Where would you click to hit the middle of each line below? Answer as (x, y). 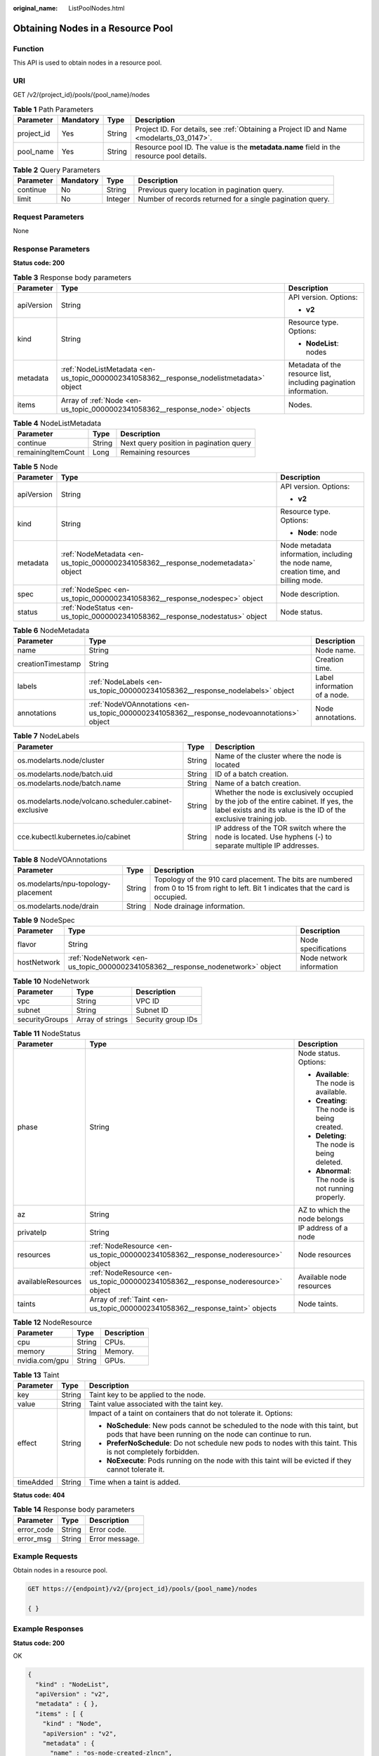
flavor (27, 945)
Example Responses (48, 1629)
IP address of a (323, 1228)
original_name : (35, 8)
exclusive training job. (251, 818)
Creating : (331, 1101)
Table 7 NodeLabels (46, 736)
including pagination (322, 383)
